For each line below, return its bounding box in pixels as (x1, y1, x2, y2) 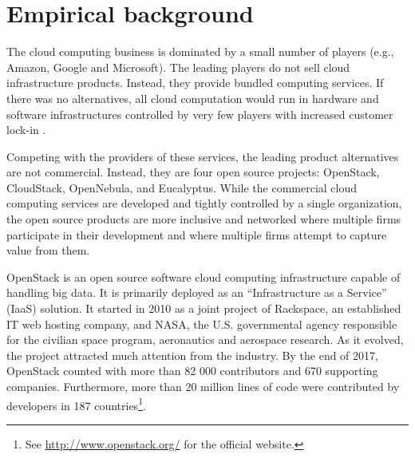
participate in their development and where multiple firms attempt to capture (6, 226, 387, 243)
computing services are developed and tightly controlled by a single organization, (6, 195, 402, 211)
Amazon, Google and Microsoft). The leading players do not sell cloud (6, 58, 350, 75)
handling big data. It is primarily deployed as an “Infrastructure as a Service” (6, 284, 387, 301)
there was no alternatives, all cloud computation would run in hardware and (6, 89, 379, 106)
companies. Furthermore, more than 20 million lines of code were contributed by (6, 378, 400, 394)
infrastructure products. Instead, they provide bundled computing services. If (6, 74, 384, 91)
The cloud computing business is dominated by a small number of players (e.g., (6, 43, 394, 60)
